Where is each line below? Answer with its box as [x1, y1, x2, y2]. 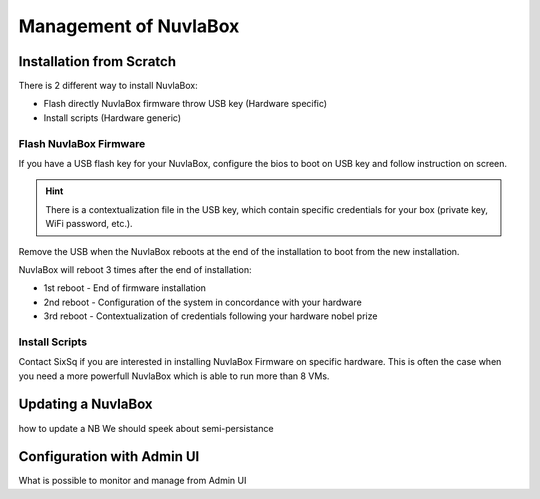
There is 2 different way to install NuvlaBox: [18, 80, 199, 92]
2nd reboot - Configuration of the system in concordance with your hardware [43, 296, 362, 308]
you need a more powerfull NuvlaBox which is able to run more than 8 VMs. [18, 370, 330, 382]
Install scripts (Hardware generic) [43, 111, 182, 124]
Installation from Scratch [18, 53, 177, 70]
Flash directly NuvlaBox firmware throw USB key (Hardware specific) [43, 98, 328, 110]
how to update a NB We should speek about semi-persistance [18, 422, 274, 434]
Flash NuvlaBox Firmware [18, 136, 146, 150]
